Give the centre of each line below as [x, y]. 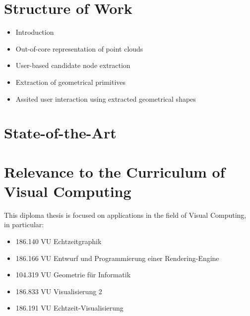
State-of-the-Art [60, 133]
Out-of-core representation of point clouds [79, 48]
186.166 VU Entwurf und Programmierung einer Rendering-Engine [117, 258]
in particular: [24, 224]
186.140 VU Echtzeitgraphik [59, 241]
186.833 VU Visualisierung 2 [59, 291]
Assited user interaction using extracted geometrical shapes [106, 98]
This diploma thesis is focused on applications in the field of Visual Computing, [125, 215]
